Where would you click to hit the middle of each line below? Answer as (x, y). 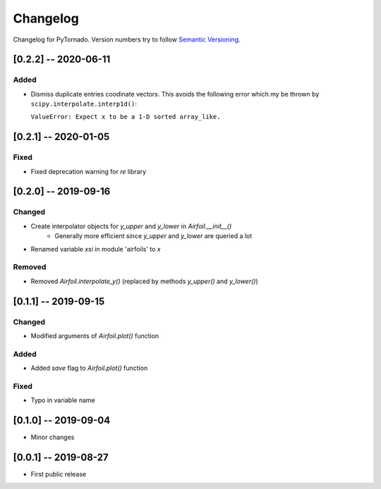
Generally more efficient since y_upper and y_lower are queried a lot (153, 236)
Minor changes (53, 438)
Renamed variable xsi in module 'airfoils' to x (96, 249)
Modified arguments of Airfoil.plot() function (95, 335)
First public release (59, 474)
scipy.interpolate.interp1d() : (84, 104)
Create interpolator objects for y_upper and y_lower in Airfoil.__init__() (131, 226)
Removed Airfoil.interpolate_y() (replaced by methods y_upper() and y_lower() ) (144, 281)
